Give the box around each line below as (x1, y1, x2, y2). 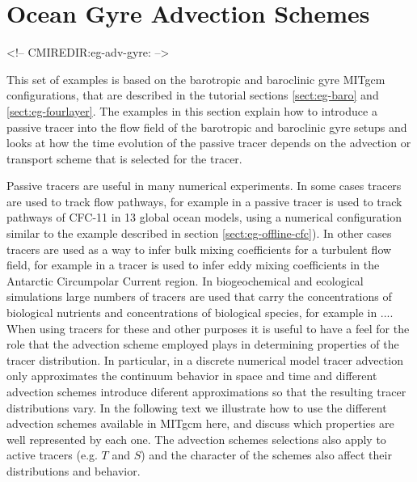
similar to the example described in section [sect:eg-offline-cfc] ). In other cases (6, 225, 392, 242)
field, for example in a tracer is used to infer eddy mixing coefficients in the (6, 256, 380, 273)
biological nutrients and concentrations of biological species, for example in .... (6, 304, 394, 321)
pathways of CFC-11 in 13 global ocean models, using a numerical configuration (6, 209, 402, 226)
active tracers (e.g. (6, 446, 98, 463)
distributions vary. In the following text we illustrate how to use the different (6, 399, 387, 416)
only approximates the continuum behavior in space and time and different (6, 367, 377, 384)
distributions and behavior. (6, 462, 141, 479)
